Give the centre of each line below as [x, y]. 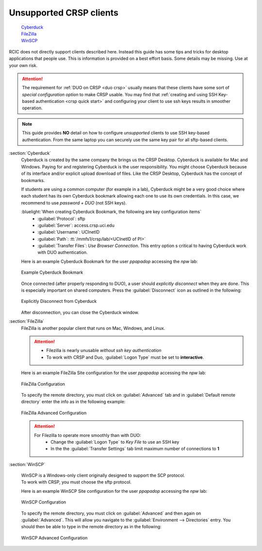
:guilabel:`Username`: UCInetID [69, 232]
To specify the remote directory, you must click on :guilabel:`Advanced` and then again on [111, 513]
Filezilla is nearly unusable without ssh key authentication [104, 351]
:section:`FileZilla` [27, 321]
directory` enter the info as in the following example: [73, 402]
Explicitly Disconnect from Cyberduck [59, 301]
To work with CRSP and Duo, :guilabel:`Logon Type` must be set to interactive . [125, 357]
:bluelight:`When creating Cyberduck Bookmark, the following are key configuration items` [111, 212]
